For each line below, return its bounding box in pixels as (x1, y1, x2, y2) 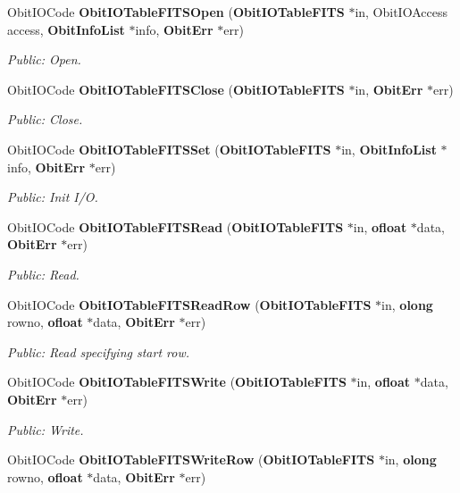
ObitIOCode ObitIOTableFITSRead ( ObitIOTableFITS (7, 217, 344, 236)
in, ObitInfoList (341, 139, 437, 158)
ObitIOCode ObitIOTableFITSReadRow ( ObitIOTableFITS (7, 295, 372, 313)
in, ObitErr (355, 79, 423, 98)
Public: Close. (7, 110, 83, 129)
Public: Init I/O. (7, 188, 98, 206)
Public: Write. (7, 420, 84, 439)
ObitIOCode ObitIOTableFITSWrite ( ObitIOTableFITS (7, 372, 347, 391)
